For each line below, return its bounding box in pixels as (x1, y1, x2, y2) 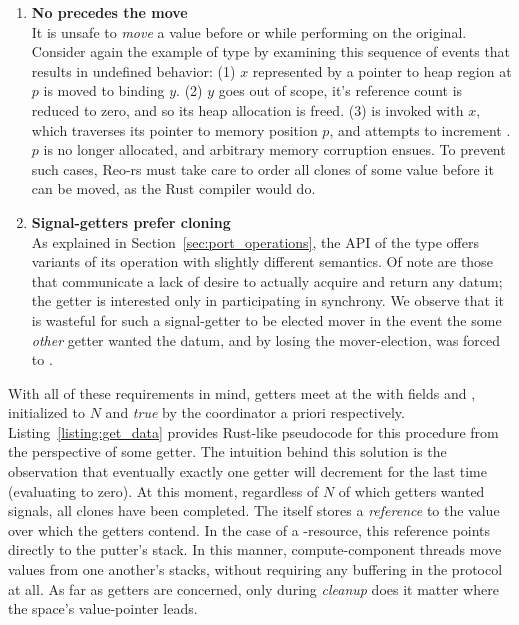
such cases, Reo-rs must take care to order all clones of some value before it (31, 158, 494, 179)
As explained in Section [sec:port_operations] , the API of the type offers (31, 231, 479, 252)
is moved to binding (43, 80, 165, 101)
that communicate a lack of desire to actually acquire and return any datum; (31, 270, 503, 291)
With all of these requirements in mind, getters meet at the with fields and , (8, 382, 476, 403)
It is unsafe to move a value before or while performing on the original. (31, 21, 467, 42)
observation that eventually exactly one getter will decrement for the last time (8, 461, 487, 482)
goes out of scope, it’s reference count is (218, 80, 463, 101)
